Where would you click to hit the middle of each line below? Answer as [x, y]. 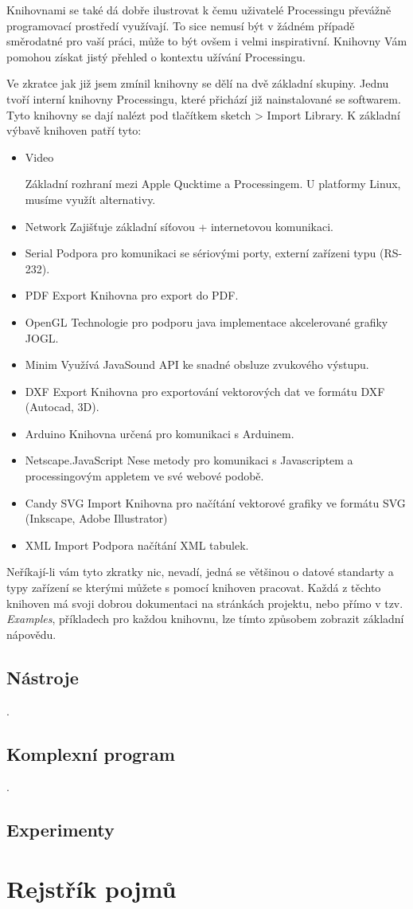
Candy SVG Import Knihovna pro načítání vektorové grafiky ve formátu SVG [215, 502]
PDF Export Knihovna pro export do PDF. [132, 295]
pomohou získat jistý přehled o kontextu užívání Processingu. [156, 56]
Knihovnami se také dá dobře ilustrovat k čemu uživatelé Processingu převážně [199, 10]
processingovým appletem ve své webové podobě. [144, 476]
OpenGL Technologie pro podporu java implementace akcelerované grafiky [206, 321]
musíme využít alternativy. [90, 199]
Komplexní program [91, 753]
